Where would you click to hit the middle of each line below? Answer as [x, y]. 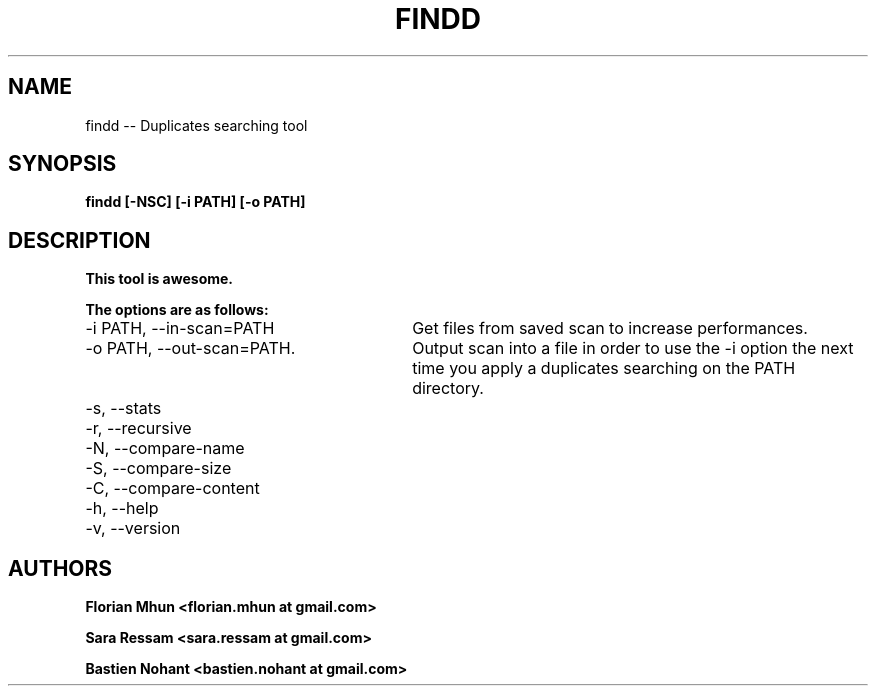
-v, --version [133, 528]
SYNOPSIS [62, 164]
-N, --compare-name [165, 448]
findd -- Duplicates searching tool [196, 125]
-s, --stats [123, 408]
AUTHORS [60, 568]
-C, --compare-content [172, 488]
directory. [448, 388]
